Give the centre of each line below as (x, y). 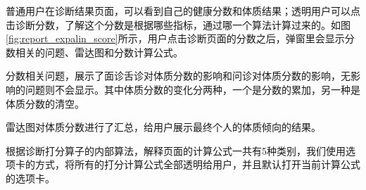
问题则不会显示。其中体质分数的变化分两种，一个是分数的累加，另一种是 (193, 89)
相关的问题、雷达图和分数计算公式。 (99, 52)
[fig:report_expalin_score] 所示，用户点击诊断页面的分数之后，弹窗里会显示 (175, 38)
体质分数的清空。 (45, 103)
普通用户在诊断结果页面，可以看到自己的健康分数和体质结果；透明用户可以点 (183, 11)
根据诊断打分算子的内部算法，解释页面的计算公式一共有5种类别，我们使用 (176, 150)
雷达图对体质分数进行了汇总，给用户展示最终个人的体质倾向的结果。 (163, 127)
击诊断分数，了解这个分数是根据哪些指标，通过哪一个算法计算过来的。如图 (178, 24)
